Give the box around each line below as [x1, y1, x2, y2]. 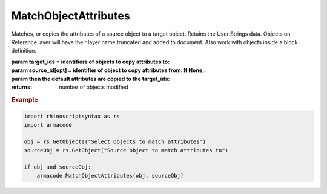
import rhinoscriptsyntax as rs [24, 113, 121, 120]
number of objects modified [59, 83, 128, 91]
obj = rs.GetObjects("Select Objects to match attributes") [24, 138, 206, 145]
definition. [11, 47, 36, 54]
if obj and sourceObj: [24, 164, 91, 170]
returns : [11, 83, 33, 91]
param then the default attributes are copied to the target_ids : [11, 75, 170, 82]
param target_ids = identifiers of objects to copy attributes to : [11, 58, 170, 65]
